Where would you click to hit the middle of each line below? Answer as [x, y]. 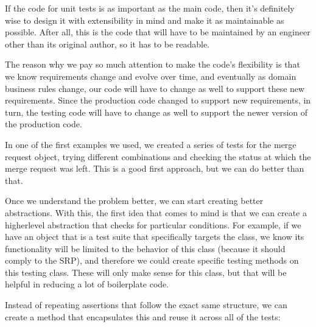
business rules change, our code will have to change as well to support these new [155, 88]
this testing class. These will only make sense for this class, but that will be [146, 272]
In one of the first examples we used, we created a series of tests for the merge [151, 144]
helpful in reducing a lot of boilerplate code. [87, 284]
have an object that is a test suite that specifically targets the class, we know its [155, 237]
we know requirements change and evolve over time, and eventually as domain [151, 76]
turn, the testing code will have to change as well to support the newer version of [156, 112]
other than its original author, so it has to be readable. [107, 44]
